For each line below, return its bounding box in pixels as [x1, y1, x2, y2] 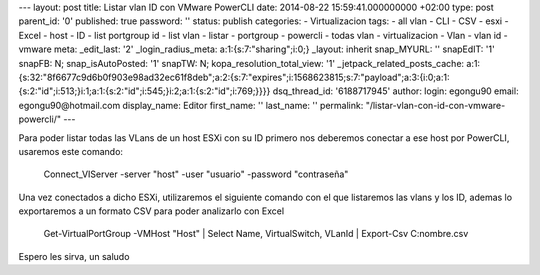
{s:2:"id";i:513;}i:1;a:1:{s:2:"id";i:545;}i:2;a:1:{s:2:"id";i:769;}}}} [18, 85, 271, 97]
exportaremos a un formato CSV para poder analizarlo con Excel [18, 205, 285, 217]
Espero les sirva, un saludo [18, 250, 130, 262]
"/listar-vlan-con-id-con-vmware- [365, 99, 506, 111]
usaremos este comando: [18, 145, 124, 157]
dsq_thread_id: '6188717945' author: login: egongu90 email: [272, 85, 519, 97]
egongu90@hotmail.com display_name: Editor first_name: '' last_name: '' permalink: [18, 99, 364, 111]
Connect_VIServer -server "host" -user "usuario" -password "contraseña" [43, 168, 349, 180]
